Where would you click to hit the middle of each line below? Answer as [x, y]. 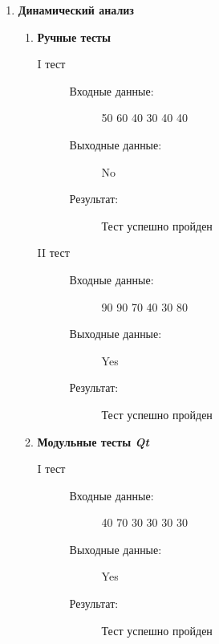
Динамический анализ [76, 10]
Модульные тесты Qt [93, 441]
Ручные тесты [74, 37]
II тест [53, 253]
